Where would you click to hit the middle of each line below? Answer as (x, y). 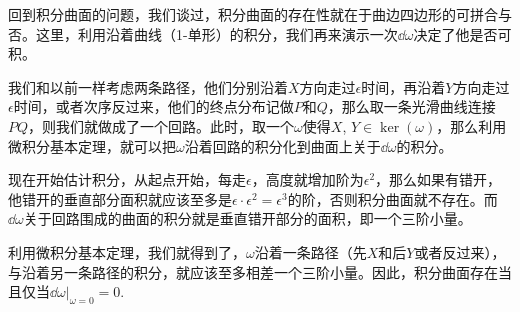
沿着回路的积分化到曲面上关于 (282, 145)
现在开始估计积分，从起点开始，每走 (127, 179)
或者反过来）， (460, 251)
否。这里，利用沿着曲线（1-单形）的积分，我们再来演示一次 (203, 33)
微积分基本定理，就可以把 (92, 145)
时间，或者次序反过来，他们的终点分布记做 (153, 106)
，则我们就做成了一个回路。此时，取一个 (161, 125)
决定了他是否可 (462, 33)
